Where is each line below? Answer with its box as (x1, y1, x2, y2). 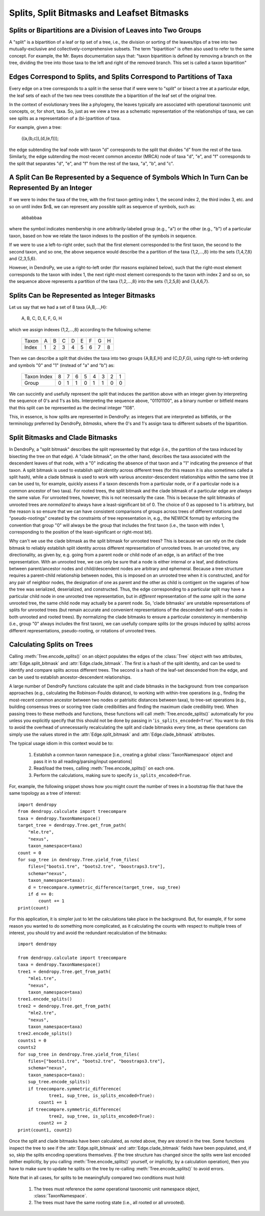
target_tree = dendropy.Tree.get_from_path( (18, 822, 127, 828)
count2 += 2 (38, 1120, 67, 1126)
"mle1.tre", (27, 976, 57, 981)
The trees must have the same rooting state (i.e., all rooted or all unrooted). (33, 1200, 185, 1206)
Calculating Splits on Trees (9, 640, 93, 649)
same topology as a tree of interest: (9, 790, 81, 796)
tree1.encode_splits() (18, 997, 73, 1002)
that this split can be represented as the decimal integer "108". (9, 405, 135, 410)
